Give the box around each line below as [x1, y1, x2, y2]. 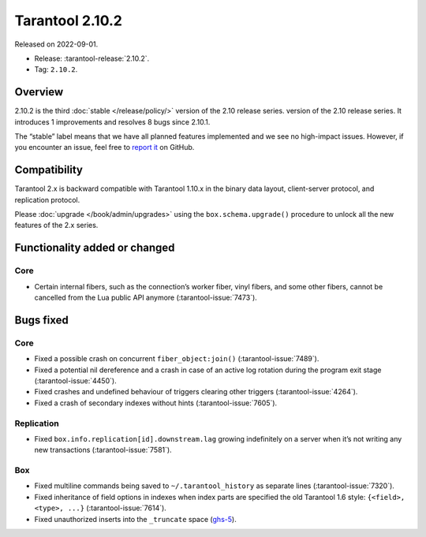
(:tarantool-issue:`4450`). [34, 375, 118, 386]
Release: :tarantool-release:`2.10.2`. [34, 54, 150, 63]
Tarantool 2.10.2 [14, 12, 122, 29]
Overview [14, 85, 64, 99]
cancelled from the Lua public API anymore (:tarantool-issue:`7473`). [34, 293, 258, 303]
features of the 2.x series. [14, 221, 99, 230]
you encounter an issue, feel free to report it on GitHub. [14, 143, 195, 152]
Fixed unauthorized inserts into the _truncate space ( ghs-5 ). [34, 514, 237, 524]
